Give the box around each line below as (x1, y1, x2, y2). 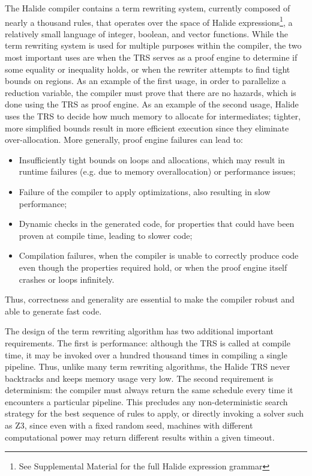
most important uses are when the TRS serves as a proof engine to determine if (5, 51, 298, 64)
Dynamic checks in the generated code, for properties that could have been (19, 217, 295, 230)
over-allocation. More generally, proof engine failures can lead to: (5, 133, 243, 146)
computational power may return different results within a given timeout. (5, 430, 275, 443)
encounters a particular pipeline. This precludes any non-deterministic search (5, 395, 288, 408)
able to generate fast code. (5, 304, 102, 317)
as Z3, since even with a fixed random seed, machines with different (5, 419, 253, 432)
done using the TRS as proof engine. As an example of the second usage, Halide (5, 98, 299, 110)
